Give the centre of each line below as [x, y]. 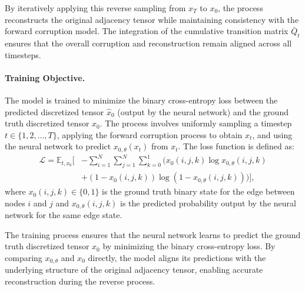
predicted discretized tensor [54, 111]
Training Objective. [45, 77]
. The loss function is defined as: [236, 146]
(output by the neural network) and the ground [203, 111]
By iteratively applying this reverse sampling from [95, 8]
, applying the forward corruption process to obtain [150, 134]
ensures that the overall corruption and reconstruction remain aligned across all [148, 43]
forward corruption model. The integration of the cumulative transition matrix [147, 31]
